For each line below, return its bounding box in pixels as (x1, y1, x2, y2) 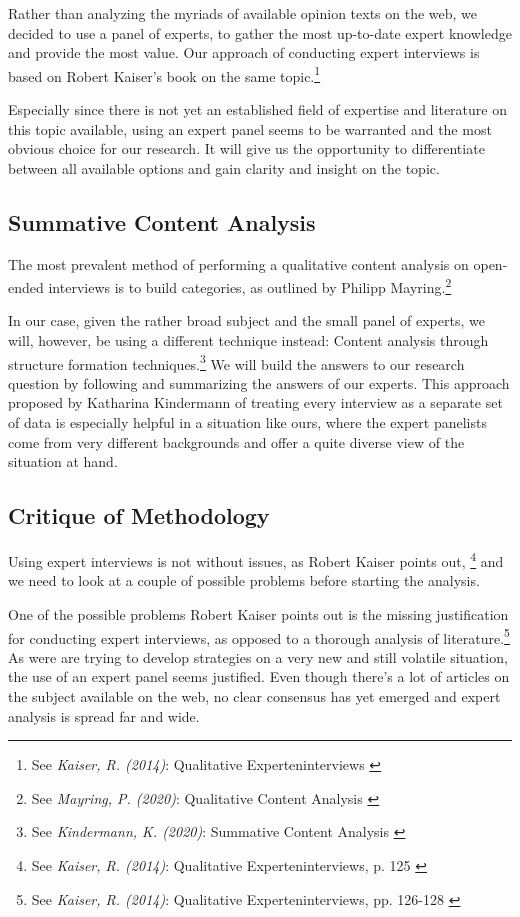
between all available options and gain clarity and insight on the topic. (8, 157, 440, 178)
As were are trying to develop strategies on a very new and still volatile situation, (8, 646, 508, 667)
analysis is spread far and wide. (8, 705, 200, 726)
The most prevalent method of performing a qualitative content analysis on (8, 253, 469, 274)
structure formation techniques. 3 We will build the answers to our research (8, 350, 465, 374)
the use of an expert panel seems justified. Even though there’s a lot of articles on (8, 666, 510, 687)
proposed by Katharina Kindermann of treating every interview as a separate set (8, 392, 503, 413)
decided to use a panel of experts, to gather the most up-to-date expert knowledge (8, 22, 512, 43)
